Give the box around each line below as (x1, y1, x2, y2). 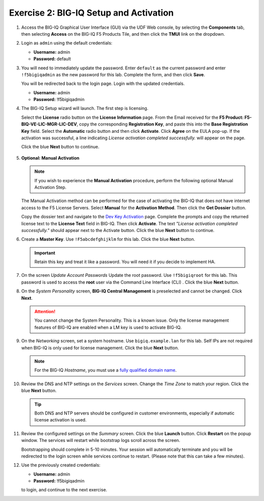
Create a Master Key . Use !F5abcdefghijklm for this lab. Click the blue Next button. (21, 236, 196, 242)
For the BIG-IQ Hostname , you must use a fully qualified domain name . (34, 367, 177, 373)
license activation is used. (34, 417, 87, 423)
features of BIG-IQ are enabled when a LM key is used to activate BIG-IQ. (34, 324, 182, 330)
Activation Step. (34, 184, 67, 190)
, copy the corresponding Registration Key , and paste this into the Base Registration (76, 121, 248, 127)
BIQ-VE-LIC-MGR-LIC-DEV (21, 121, 77, 127)
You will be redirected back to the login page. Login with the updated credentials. (21, 81, 185, 86)
